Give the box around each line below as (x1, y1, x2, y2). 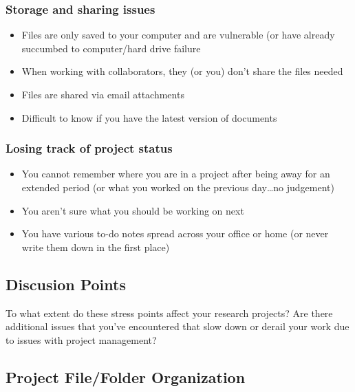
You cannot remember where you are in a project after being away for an (21, 166, 330, 181)
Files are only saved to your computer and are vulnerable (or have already (21, 28, 335, 42)
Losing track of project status (6, 140, 173, 157)
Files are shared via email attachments (21, 87, 184, 101)
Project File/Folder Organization (6, 366, 246, 387)
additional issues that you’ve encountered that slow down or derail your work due (6, 319, 349, 334)
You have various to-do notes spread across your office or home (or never (21, 226, 329, 241)
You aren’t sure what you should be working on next (21, 203, 244, 217)
